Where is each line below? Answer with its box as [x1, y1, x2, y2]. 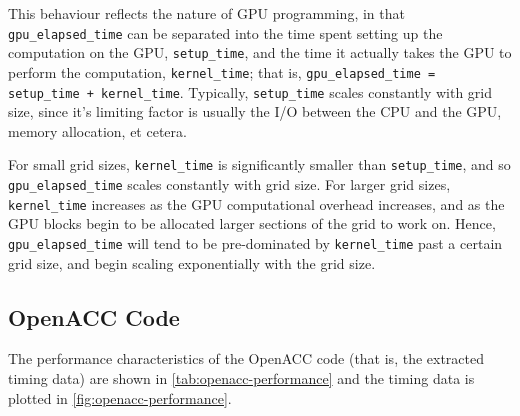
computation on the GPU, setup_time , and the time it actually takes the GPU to [8, 42, 512, 63]
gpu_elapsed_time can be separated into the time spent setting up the [8, 22, 443, 43]
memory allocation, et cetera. [8, 120, 187, 141]
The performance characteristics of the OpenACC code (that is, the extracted [8, 348, 484, 369]
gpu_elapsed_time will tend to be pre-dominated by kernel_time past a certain [8, 232, 503, 253]
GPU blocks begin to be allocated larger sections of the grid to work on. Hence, [8, 213, 496, 234]
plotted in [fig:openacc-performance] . [8, 387, 232, 408]
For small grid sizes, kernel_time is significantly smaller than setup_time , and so [8, 154, 511, 175]
